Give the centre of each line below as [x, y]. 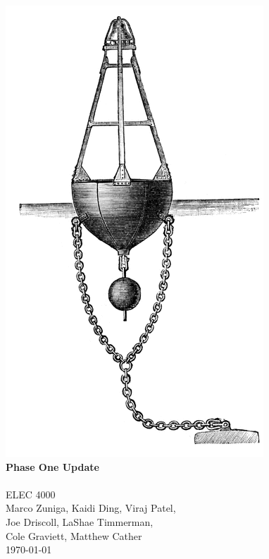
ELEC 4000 [31, 494]
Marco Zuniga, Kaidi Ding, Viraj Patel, [91, 508]
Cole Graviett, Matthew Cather [74, 535]
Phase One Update [52, 466]
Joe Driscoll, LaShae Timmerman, [80, 521]
